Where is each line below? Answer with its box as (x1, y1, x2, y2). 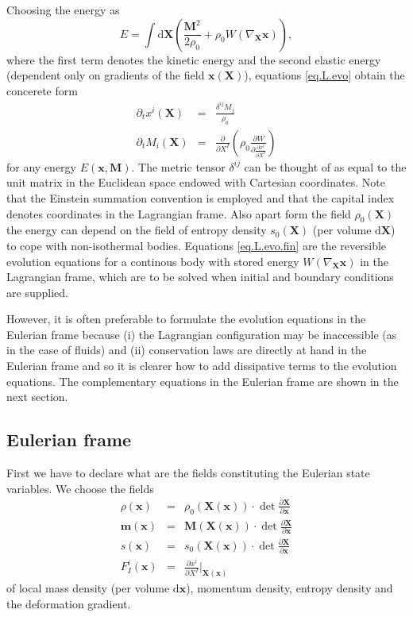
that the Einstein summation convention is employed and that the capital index (6, 189, 395, 206)
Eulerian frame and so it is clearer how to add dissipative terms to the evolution (6, 357, 397, 374)
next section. (6, 388, 68, 405)
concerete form (6, 82, 78, 98)
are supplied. (6, 283, 68, 300)
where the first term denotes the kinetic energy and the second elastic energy (6, 51, 381, 67)
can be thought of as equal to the (244, 158, 407, 175)
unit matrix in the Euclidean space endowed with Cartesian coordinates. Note (6, 174, 385, 191)
